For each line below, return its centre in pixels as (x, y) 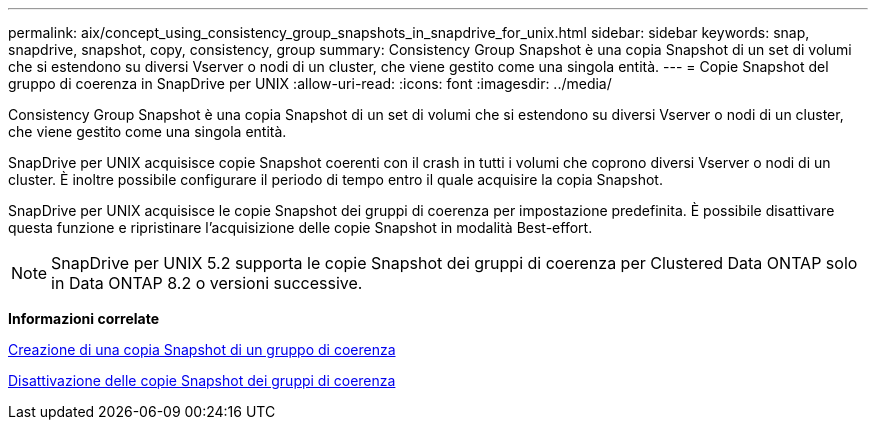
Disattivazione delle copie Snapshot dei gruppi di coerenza (202, 380)
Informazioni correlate (84, 318)
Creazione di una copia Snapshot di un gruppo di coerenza (202, 349)
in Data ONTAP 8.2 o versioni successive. (207, 283)
